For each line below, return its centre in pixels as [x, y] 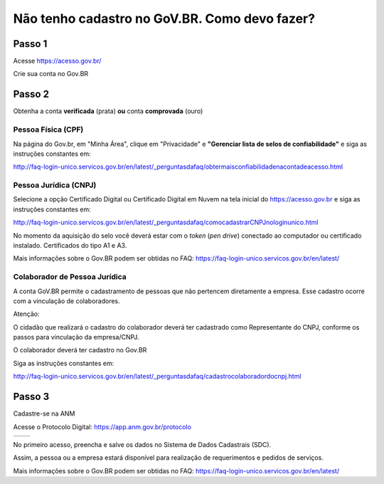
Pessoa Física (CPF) [48, 130]
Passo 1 [30, 44]
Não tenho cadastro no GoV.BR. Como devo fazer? [164, 19]
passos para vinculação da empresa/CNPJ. [76, 337]
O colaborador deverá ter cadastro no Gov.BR [80, 350]
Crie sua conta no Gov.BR [51, 74]
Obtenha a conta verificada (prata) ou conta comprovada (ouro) [108, 111]
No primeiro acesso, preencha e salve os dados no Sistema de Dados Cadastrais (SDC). [142, 444]
